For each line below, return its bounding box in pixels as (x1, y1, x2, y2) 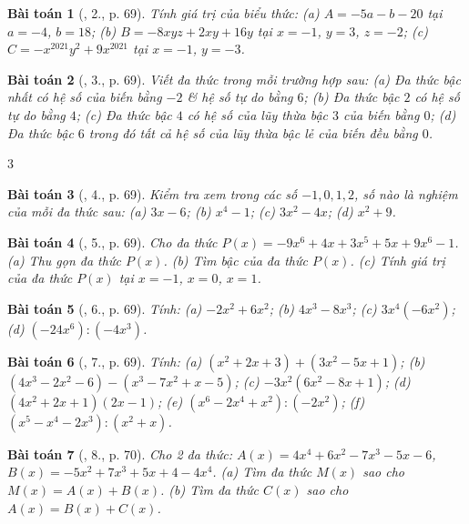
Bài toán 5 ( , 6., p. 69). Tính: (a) (7, 298, 202, 317)
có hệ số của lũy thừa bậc (187, 105, 329, 124)
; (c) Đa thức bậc (76, 105, 172, 124)
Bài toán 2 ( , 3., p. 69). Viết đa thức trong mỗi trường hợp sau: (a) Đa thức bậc (7, 69, 461, 88)
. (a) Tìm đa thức (212, 462, 312, 481)
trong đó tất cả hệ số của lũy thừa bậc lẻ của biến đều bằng (88, 123, 418, 142)
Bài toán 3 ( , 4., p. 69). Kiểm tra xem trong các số (7, 184, 298, 203)
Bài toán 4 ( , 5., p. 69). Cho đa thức (7, 232, 218, 251)
